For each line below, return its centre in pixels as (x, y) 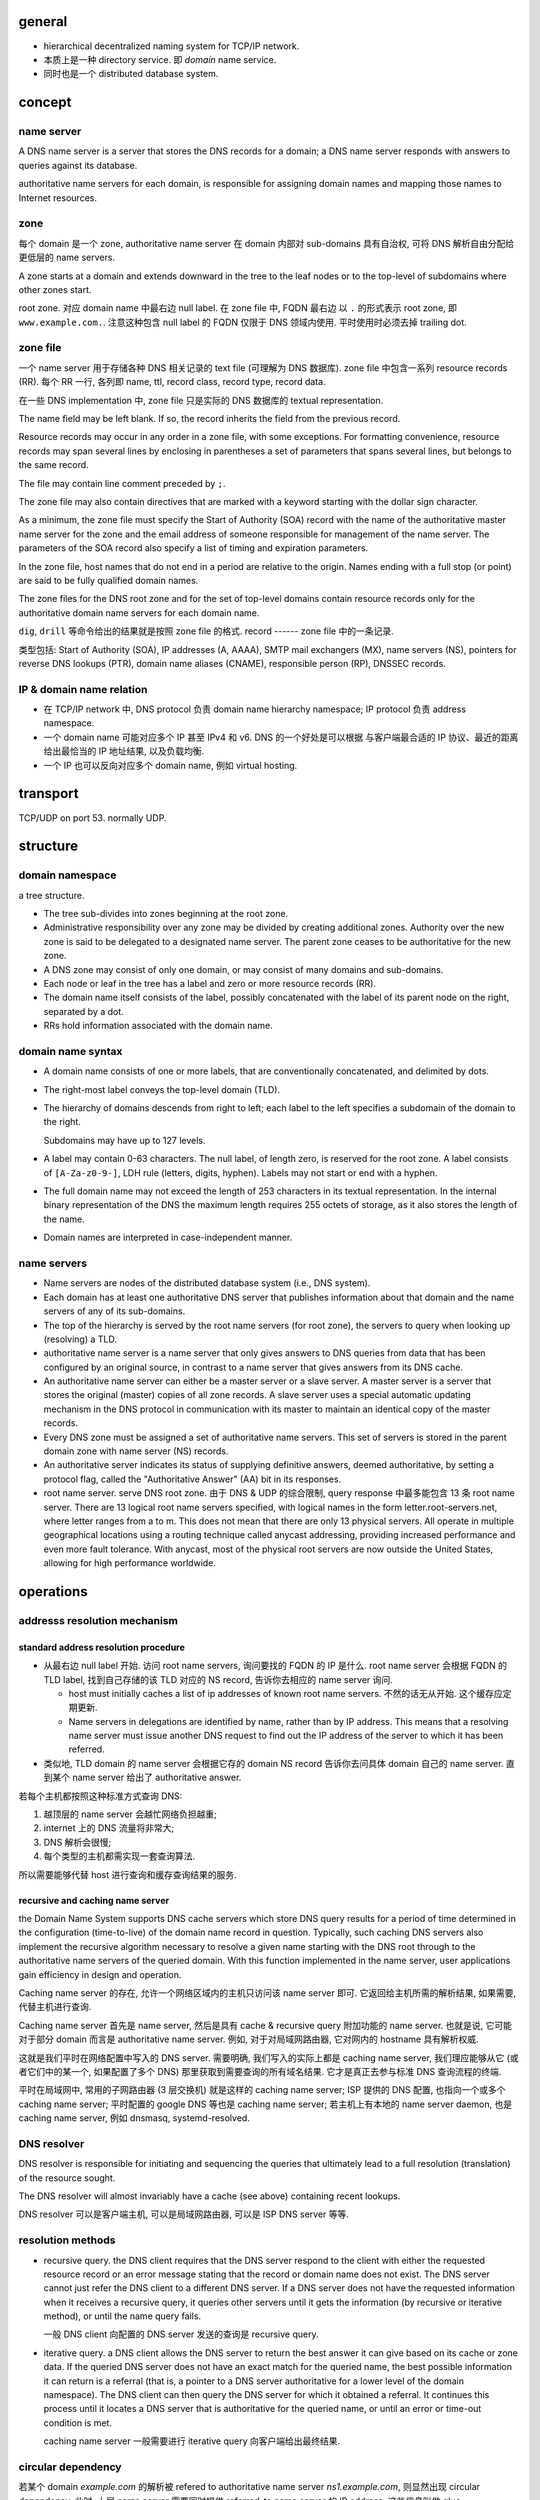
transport (48, 793)
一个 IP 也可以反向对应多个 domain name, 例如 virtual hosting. (170, 765)
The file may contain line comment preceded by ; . (122, 483)
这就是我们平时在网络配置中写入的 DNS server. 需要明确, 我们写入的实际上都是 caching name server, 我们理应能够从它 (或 (268, 2057)
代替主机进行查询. (55, 2007)
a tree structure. (51, 895)
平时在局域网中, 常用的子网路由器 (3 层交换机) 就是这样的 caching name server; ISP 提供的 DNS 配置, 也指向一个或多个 (262, 2090)
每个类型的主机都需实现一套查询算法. (119, 1856)
